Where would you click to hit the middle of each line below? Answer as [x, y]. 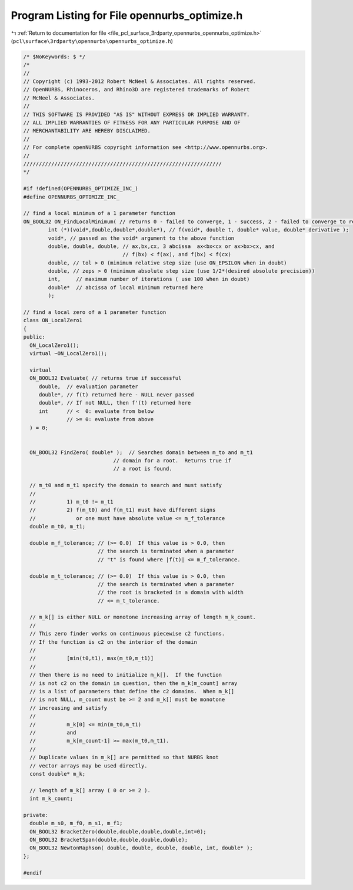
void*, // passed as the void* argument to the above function [141, 238]
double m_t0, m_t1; [58, 527]
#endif [33, 873]
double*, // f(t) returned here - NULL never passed [116, 394]
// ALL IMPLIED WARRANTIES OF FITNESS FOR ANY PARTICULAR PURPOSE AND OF [132, 123]
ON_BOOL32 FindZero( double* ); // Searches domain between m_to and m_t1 [141, 452]
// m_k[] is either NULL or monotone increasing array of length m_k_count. [143, 617]
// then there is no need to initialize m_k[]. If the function [126, 675]
